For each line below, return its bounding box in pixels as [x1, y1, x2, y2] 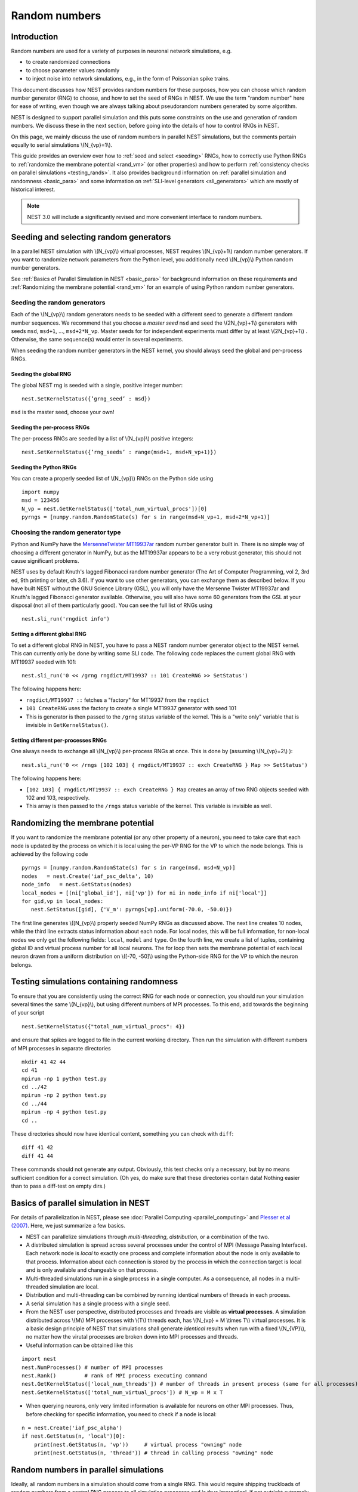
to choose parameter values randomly [26, 66, 120, 74]
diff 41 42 [21, 1144, 54, 1151]
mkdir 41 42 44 [21, 1058, 66, 1065]
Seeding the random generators [11, 298, 106, 307]
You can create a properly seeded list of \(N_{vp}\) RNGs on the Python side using [11, 474, 214, 482]
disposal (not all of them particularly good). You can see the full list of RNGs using [11, 602, 213, 609]
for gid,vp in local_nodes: [21, 898, 104, 904]
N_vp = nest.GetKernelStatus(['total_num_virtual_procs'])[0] [21, 505, 208, 512]
